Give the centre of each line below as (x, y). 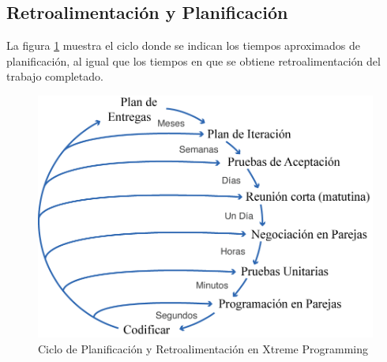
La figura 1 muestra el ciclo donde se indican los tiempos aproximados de (183, 45)
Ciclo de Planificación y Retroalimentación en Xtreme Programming (203, 348)
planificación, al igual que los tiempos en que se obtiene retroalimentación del (193, 60)
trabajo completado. (55, 76)
